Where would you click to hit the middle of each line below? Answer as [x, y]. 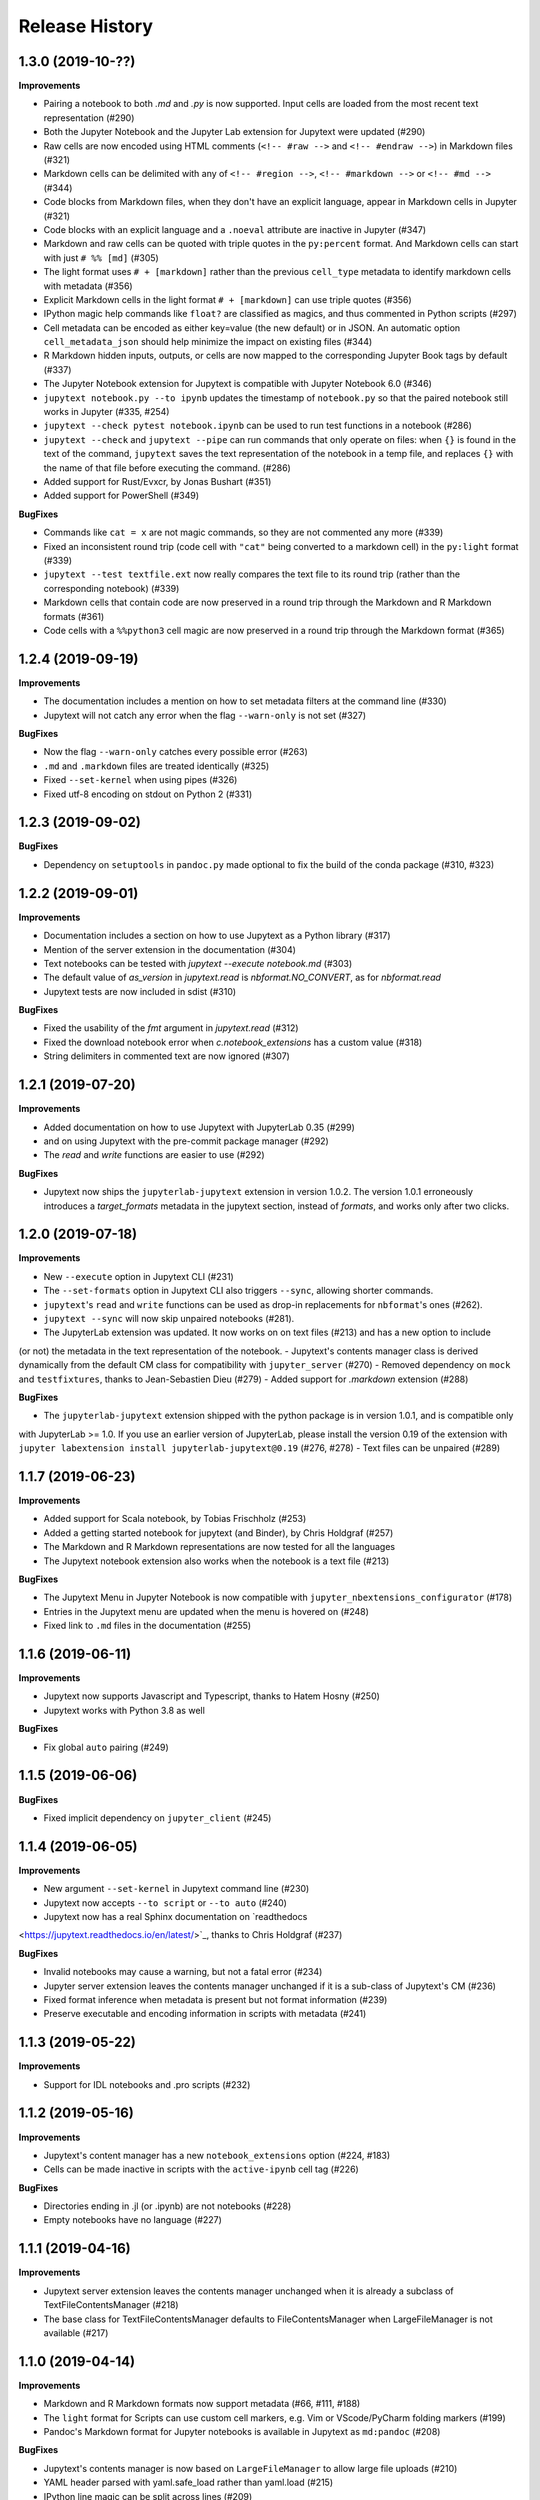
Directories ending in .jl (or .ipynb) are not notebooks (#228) [167, 2206]
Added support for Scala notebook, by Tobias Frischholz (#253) [175, 1519]
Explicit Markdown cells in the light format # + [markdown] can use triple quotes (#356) [227, 299]
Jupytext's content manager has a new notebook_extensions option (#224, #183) [217, 2155]
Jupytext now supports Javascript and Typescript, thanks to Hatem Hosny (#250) [211, 1696]
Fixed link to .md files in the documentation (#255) [147, 1626]
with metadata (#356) [88, 286]
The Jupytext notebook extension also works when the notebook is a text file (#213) [216, 1561]
